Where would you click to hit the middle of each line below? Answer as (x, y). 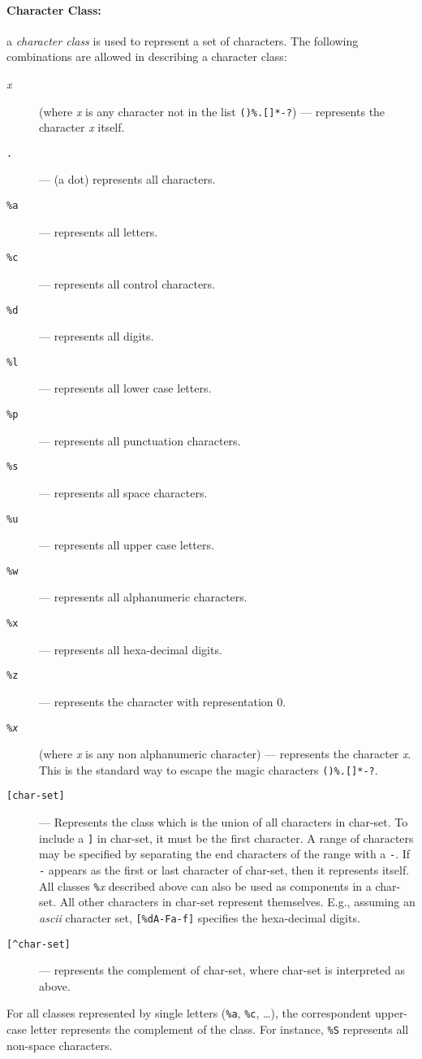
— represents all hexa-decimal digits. (131, 649)
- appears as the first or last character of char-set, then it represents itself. (224, 870)
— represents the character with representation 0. (163, 701)
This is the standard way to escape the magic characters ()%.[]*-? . (209, 769)
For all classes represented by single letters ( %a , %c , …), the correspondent (189, 1013)
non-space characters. (60, 1045)
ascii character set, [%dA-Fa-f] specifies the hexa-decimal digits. (200, 917)
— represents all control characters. (127, 283)
